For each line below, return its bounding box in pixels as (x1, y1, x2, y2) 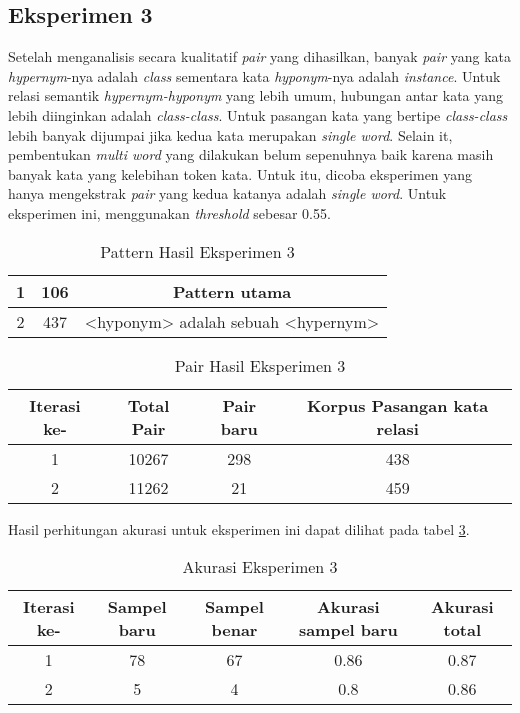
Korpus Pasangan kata (307, 393, 489, 417)
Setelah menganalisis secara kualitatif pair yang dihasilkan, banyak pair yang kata (8, 46, 512, 67)
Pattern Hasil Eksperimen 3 (100, 239, 295, 263)
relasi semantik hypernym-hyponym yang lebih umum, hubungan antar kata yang (8, 85, 504, 106)
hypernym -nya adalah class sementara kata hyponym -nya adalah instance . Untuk (8, 65, 501, 86)
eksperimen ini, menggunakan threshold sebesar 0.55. (8, 202, 331, 223)
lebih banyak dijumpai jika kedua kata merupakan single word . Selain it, (8, 124, 453, 145)
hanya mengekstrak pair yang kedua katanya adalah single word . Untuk (8, 183, 447, 204)
